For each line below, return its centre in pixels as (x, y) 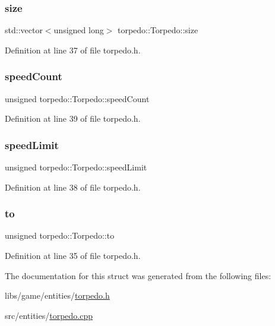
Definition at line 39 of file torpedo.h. (73, 118)
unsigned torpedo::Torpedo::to (60, 235)
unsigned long (79, 30)
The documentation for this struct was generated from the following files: (138, 275)
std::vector (24, 30)
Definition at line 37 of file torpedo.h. (73, 50)
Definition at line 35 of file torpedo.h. (73, 256)
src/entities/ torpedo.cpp (49, 315)
